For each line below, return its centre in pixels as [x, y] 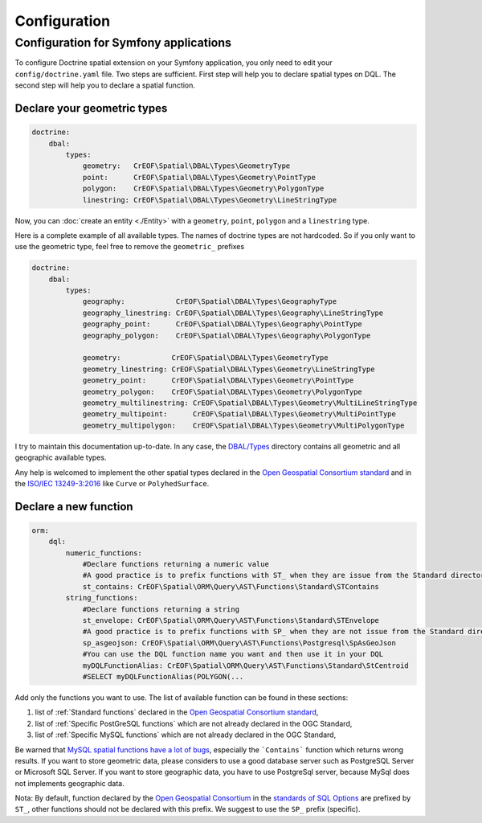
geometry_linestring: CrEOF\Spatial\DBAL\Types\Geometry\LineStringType [229, 369]
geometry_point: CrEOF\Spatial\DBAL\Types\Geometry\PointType [218, 381]
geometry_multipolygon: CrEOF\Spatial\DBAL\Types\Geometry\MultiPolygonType [243, 425]
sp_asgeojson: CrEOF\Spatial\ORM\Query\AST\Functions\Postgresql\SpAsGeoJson [239, 643]
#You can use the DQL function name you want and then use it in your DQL [233, 654]
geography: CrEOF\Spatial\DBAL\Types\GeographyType [210, 302]
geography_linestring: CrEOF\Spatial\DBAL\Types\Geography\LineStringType [233, 313]
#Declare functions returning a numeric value [176, 564]
